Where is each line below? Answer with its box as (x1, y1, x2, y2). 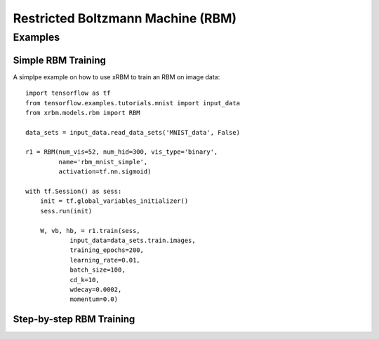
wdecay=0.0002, (69, 285, 122, 293)
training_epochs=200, (69, 246, 144, 254)
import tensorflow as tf (25, 89, 111, 98)
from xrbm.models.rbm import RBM (25, 109, 140, 117)
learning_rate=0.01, (69, 256, 140, 264)
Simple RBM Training (13, 54, 107, 66)
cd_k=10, (69, 276, 100, 284)
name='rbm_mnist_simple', (58, 158, 148, 166)
